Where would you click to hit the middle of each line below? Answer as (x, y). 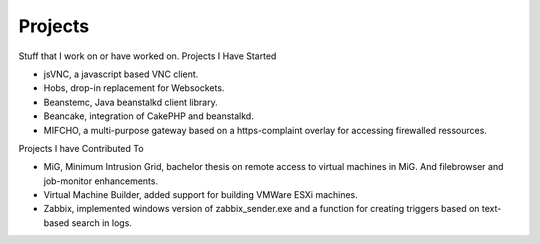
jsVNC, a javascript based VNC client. (121, 74)
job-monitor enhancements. (101, 181)
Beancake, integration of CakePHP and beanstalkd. (148, 116)
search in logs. (101, 222)
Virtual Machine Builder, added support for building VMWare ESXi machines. (201, 195)
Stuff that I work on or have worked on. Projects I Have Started (147, 56)
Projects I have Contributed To (81, 148)
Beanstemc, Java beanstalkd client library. (131, 102)
